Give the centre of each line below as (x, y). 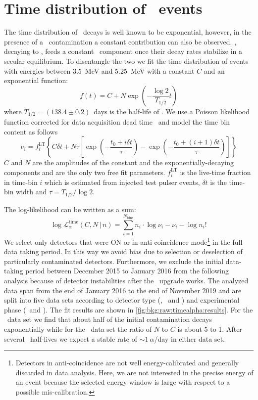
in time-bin (21, 182)
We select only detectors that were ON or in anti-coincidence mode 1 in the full (123, 241)
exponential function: (36, 80)
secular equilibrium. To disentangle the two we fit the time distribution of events (126, 61)
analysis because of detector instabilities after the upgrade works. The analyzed (126, 280)
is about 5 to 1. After (210, 329)
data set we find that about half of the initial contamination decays (109, 319)
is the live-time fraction (215, 172)
